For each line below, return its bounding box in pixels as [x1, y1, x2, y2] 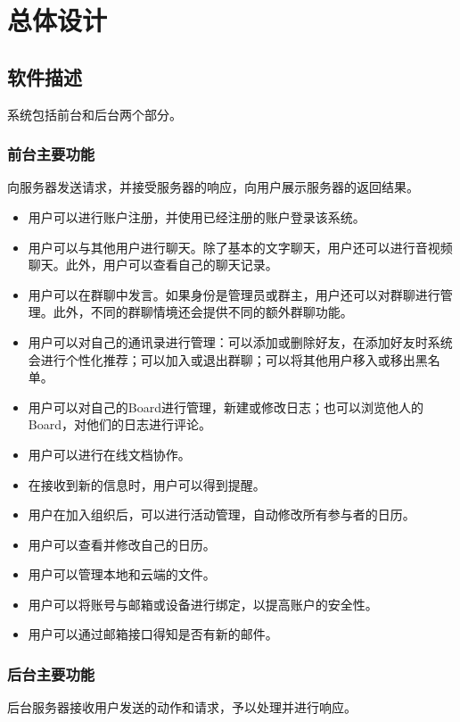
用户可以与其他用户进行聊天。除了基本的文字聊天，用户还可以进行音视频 [28, 237, 453, 256]
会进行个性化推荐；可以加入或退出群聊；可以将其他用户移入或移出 [28, 350, 415, 369]
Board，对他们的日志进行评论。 [28, 415, 211, 434]
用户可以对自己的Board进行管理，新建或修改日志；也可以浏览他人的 [28, 397, 423, 416]
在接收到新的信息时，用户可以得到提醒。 [28, 475, 266, 494]
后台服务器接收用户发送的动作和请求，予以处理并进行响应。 [7, 698, 357, 717]
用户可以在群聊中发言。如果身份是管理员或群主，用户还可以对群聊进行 [28, 285, 440, 303]
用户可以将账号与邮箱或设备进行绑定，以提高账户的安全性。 [28, 594, 378, 613]
